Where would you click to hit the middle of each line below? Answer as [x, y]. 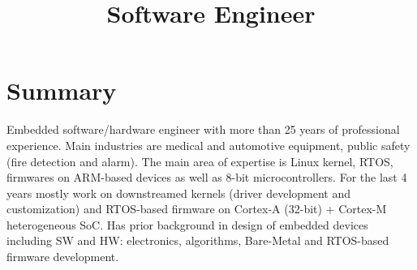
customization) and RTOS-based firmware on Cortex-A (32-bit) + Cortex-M [197, 209]
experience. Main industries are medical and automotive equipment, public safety [208, 145]
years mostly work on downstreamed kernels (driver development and [179, 193]
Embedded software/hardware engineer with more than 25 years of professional [203, 129]
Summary [62, 90]
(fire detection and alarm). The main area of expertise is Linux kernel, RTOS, [200, 161]
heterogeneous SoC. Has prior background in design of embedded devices [187, 224]
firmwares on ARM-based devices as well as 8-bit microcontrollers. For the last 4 [207, 177]
